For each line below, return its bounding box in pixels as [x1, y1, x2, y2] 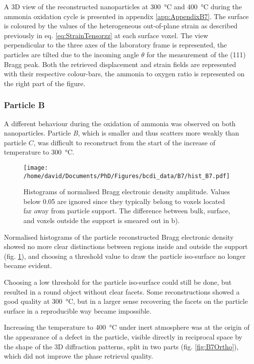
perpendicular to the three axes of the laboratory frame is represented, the [4, 40, 227, 50]
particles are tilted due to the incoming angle [4, 49, 139, 59]
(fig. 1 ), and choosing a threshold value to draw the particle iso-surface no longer [4, 250, 246, 261]
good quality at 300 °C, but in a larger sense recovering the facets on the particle [4, 296, 248, 306]
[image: [23, 164, 48, 171]
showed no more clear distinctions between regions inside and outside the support [4, 241, 248, 251]
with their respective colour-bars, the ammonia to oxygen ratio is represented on [4, 68, 245, 79]
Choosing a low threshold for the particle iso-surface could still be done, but [4, 277, 232, 287]
